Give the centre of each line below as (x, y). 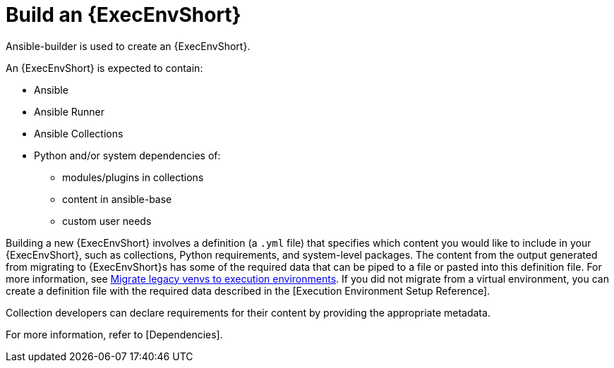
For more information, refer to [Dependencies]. (114, 334)
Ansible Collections (79, 133)
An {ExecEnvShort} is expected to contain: (104, 68)
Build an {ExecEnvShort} (124, 15)
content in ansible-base (117, 199)
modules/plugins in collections (133, 177)
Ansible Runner (70, 111)
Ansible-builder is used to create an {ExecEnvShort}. (128, 46)
